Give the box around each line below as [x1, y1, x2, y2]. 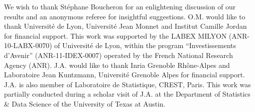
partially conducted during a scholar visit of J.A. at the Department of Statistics [4, 89, 251, 99]
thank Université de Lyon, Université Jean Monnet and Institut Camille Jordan [4, 21, 247, 31]
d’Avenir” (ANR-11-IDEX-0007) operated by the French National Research [4, 50, 233, 60]
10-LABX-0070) [4, 40, 52, 51]
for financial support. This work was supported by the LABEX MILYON [4, 30, 227, 41]
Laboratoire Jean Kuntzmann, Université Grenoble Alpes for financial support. [4, 69, 245, 80]
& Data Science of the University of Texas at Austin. [4, 98, 166, 109]
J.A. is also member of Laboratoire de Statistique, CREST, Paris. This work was [4, 79, 251, 89]
